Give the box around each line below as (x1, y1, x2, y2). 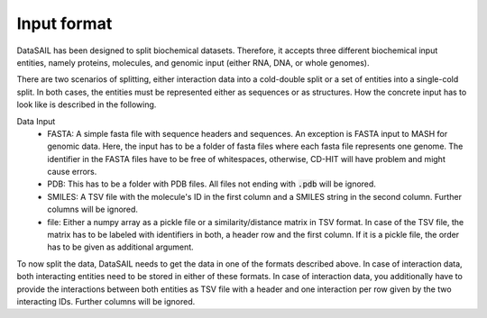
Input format (16, 14, 113, 33)
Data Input (16, 115, 56, 126)
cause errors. (47, 167, 97, 177)
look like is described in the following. (16, 99, 157, 110)
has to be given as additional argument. (47, 241, 194, 252)
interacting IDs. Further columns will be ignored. (16, 295, 196, 306)
